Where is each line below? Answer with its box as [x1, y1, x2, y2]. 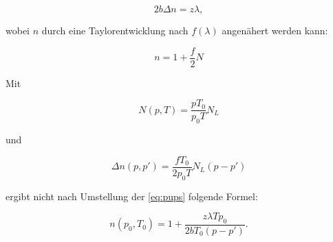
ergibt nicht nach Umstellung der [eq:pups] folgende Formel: [6, 189, 258, 203]
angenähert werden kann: [222, 23, 328, 37]
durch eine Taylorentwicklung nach [41, 23, 189, 37]
